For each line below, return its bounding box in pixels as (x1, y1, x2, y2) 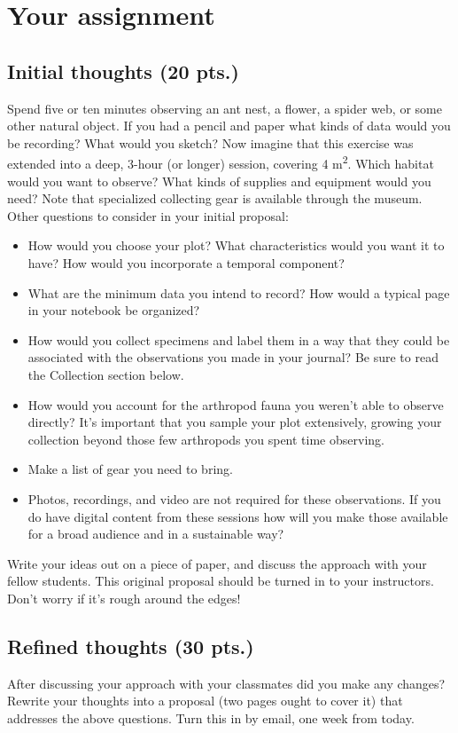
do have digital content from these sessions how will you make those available (27, 507, 448, 525)
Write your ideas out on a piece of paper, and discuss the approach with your (7, 554, 427, 572)
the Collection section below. (27, 365, 184, 383)
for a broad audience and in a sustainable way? (27, 524, 284, 543)
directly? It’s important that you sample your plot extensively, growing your (27, 413, 442, 431)
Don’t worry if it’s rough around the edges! (7, 588, 241, 607)
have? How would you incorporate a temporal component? (27, 253, 345, 272)
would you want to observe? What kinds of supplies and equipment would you (7, 171, 431, 190)
